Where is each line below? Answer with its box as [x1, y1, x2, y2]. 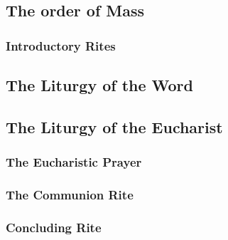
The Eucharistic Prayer [6, 153, 142, 171]
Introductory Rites [6, 36, 116, 54]
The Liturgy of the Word [6, 74, 193, 96]
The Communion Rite [6, 185, 134, 203]
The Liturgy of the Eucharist [6, 115, 223, 137]
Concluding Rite [6, 218, 102, 236]
